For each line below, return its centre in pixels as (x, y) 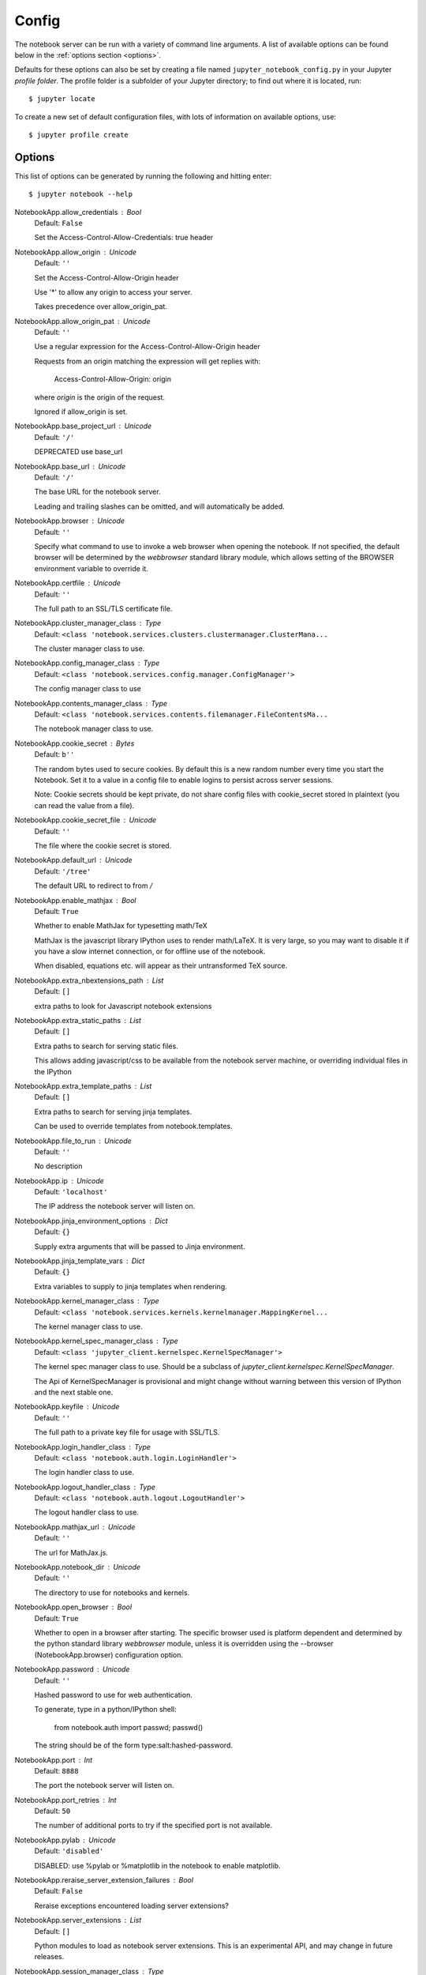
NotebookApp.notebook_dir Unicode (78, 1567)
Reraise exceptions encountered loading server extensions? (131, 1905)
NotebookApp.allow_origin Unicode (76, 252)
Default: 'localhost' (71, 1192)
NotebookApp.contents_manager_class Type (91, 703)
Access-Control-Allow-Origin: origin (112, 379)
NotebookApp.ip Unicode (59, 1180)
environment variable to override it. (92, 568)
